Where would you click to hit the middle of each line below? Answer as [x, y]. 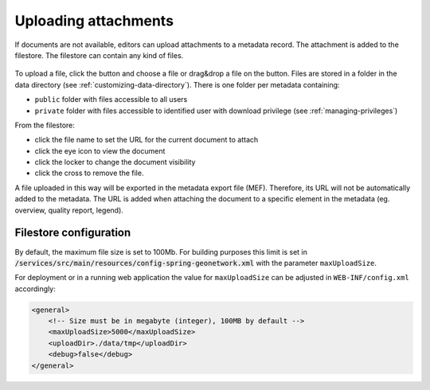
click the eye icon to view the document [100, 150]
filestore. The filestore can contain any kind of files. [99, 55]
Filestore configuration [73, 233]
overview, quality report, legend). [69, 210]
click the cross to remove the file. [89, 173]
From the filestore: [45, 125]
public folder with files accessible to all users [111, 99]
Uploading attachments [94, 21]
